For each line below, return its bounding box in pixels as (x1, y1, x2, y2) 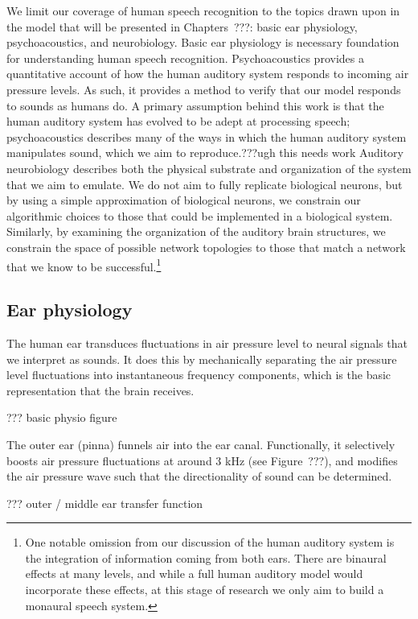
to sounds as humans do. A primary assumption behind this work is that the (6, 97, 384, 113)
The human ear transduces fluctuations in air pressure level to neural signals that (6, 334, 408, 351)
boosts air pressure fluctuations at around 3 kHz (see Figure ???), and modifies (6, 452, 398, 468)
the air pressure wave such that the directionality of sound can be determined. (6, 468, 392, 485)
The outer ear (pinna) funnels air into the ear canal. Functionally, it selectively (6, 435, 395, 452)
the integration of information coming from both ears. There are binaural (25, 549, 387, 566)
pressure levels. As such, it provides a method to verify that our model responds (6, 80, 401, 97)
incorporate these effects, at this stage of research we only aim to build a (25, 581, 384, 598)
